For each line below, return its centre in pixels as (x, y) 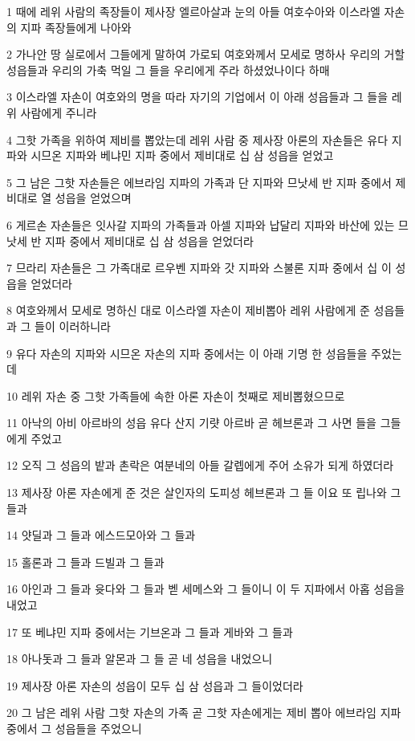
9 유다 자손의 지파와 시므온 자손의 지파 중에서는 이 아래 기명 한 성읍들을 (187, 353)
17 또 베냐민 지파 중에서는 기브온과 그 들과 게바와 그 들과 (150, 631)
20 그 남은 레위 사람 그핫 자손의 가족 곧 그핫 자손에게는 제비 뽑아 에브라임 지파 (204, 712)
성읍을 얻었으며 (93, 198)
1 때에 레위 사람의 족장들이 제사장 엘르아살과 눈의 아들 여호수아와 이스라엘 (193, 11)
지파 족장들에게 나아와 (76, 27)
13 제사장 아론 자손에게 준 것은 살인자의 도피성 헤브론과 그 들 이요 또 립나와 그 (204, 493)
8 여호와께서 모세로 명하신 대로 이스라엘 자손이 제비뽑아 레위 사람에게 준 (188, 310)
